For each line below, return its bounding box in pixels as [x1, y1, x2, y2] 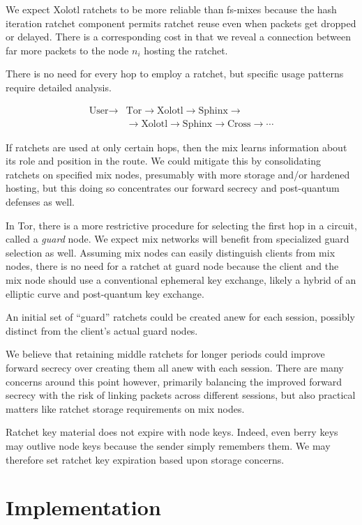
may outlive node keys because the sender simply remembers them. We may [6, 438, 331, 452]
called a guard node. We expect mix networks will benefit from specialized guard [6, 231, 349, 246]
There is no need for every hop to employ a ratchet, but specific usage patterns [6, 66, 344, 81]
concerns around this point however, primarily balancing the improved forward [6, 374, 342, 388]
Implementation [6, 493, 161, 522]
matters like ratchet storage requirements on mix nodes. [6, 401, 245, 416]
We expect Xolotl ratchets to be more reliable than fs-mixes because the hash [6, 2, 337, 16]
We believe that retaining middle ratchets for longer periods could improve [6, 347, 325, 361]
